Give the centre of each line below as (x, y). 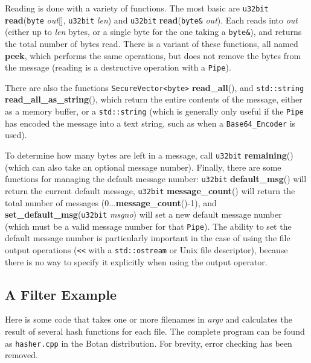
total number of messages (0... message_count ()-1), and (111, 202)
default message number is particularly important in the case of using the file (148, 238)
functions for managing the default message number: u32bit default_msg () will (156, 179)
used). (16, 135)
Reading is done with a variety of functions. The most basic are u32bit (137, 8)
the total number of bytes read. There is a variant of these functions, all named (152, 43)
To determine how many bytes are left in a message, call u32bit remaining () (149, 155)
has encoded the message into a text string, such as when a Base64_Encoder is (150, 123)
